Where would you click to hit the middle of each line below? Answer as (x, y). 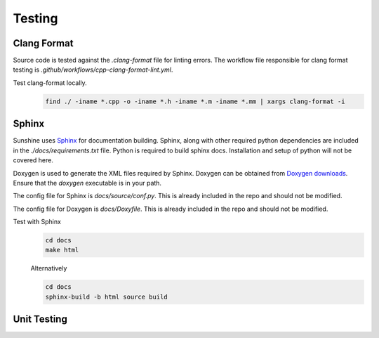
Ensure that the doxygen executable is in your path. (87, 183)
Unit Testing (40, 319)
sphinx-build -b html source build (106, 297)
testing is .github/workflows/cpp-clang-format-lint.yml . (93, 70)
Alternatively (49, 268)
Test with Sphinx (37, 222)
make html (62, 250)
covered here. (33, 160)
